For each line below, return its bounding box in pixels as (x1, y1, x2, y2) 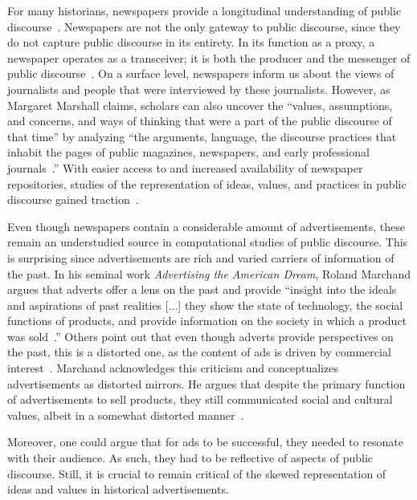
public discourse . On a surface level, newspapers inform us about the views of (7, 65, 395, 82)
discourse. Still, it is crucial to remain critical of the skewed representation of (7, 465, 386, 482)
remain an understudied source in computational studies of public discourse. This (7, 234, 408, 250)
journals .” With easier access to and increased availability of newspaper (7, 159, 363, 176)
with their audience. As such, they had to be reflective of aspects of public (7, 449, 373, 466)
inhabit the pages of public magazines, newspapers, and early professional (7, 144, 370, 161)
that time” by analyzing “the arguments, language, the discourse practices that (7, 128, 397, 144)
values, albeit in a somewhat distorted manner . (7, 406, 244, 423)
